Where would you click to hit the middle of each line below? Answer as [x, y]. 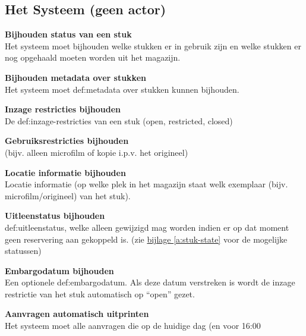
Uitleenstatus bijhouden [55, 216]
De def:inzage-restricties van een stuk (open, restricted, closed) [119, 120]
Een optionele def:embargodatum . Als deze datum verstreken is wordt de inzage [150, 282]
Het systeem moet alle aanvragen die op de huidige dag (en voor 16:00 [133, 326]
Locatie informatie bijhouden [65, 172]
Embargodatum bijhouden [59, 270]
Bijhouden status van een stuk [68, 34]
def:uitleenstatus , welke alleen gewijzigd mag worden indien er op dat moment [147, 227]
